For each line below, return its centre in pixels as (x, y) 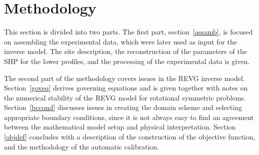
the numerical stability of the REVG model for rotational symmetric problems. (125, 97)
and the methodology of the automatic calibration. (82, 146)
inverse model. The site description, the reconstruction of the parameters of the (125, 51)
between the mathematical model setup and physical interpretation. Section (120, 127)
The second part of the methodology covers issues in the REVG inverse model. (124, 78)
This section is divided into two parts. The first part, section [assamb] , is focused (128, 32)
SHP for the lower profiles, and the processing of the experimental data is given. (127, 61)
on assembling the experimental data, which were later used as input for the (120, 41)
